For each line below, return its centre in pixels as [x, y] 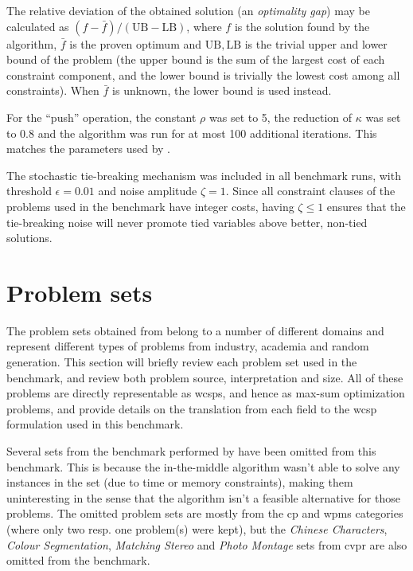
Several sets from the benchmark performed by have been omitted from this [191, 451]
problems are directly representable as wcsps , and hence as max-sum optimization [206, 393]
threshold [29, 191]
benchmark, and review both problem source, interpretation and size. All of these [205, 377]
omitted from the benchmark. [78, 560]
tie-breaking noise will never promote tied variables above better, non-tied [187, 222]
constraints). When [53, 90]
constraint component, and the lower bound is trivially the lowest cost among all [203, 74]
